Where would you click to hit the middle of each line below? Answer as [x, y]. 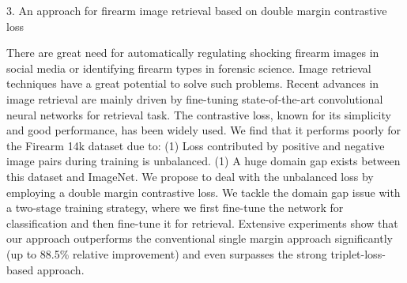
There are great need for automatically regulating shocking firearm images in [193, 53]
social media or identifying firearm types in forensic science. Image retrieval [189, 68]
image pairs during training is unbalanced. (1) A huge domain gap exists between [203, 161]
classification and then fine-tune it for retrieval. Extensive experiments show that [202, 223]
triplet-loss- [358, 253]
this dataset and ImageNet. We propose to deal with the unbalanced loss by [190, 176]
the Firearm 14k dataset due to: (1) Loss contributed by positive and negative [196, 145]
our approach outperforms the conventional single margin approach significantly [200, 238]
